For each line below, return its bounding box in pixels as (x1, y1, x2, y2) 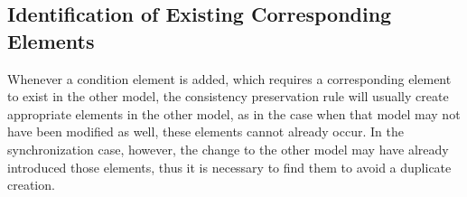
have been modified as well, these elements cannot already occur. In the (7, 122, 404, 141)
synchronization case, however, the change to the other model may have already (7, 139, 449, 158)
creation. (7, 175, 55, 194)
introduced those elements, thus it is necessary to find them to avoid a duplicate (7, 157, 452, 176)
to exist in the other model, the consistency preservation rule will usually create (7, 87, 449, 106)
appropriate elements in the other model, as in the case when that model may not (7, 104, 461, 123)
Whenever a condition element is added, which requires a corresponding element (7, 69, 452, 88)
